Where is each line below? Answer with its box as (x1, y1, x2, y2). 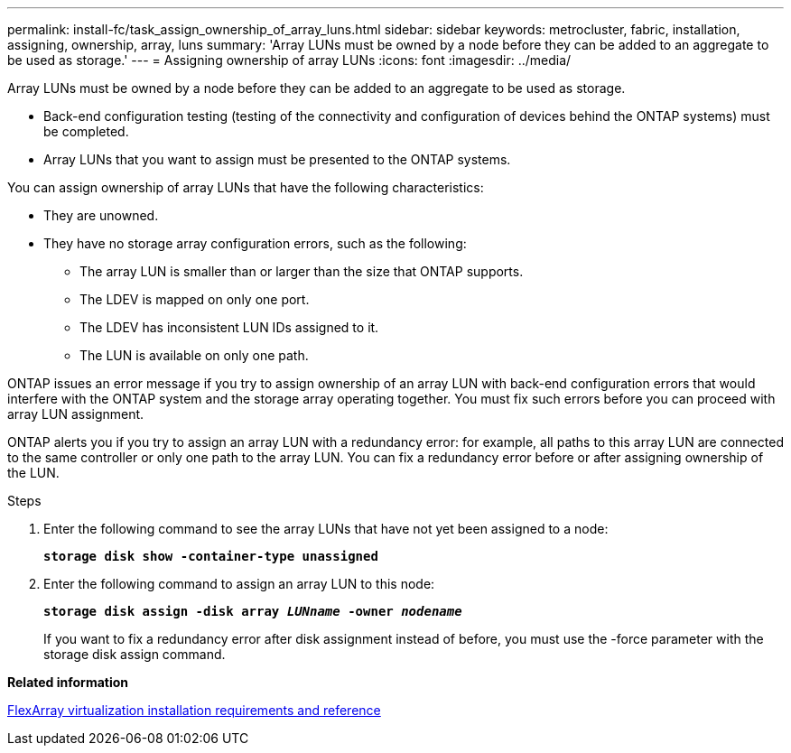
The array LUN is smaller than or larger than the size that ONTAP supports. (79, 264, 524, 279)
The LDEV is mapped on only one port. (79, 292, 310, 307)
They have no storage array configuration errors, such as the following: (43, 236, 467, 251)
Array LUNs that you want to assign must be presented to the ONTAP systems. (43, 152, 511, 167)
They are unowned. (43, 208, 159, 223)
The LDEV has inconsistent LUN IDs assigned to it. (79, 320, 379, 335)
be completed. (43, 124, 129, 139)
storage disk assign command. (43, 646, 226, 662)
